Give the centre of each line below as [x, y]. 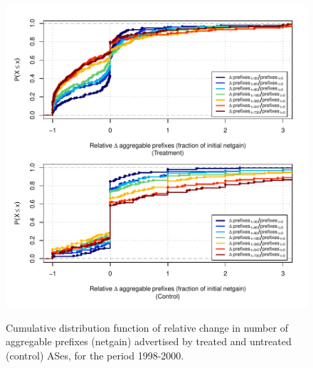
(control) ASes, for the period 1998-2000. [95, 355]
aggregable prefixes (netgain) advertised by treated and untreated [149, 341]
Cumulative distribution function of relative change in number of [147, 327]
